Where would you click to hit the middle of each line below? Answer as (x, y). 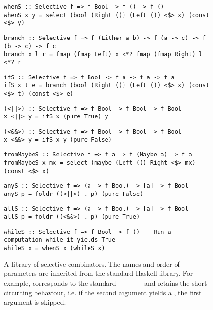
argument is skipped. (35, 302)
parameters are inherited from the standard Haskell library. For (98, 273)
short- (201, 282)
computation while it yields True (60, 240)
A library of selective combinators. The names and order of (92, 263)
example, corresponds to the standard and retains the (97, 282)
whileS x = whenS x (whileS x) (54, 248)
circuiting (18, 292)
